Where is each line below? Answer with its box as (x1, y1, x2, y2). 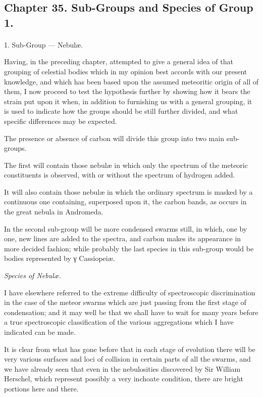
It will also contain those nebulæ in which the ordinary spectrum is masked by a (4, 186, 253, 197)
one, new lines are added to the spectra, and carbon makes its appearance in (4, 233, 241, 244)
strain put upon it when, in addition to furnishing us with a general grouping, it (4, 96, 252, 106)
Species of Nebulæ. (4, 270, 62, 281)
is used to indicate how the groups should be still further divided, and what (4, 106, 238, 116)
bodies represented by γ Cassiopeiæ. (4, 253, 115, 263)
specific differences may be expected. (4, 115, 117, 126)
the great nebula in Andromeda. (4, 206, 103, 217)
